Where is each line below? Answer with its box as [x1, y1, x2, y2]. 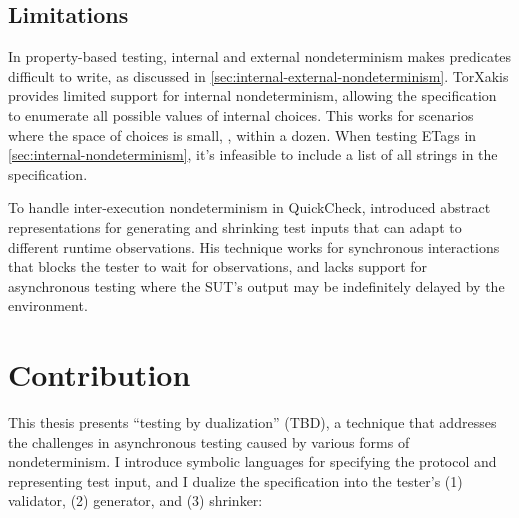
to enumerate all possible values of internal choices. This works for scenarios [8, 104, 474, 125]
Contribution [8, 354, 191, 395]
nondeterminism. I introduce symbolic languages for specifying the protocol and [8, 451, 497, 472]
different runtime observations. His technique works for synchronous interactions [8, 236, 500, 257]
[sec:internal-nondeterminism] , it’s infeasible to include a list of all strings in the [8, 144, 498, 165]
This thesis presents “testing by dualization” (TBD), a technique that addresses [8, 412, 497, 433]
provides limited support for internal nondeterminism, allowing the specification [8, 85, 497, 106]
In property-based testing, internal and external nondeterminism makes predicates [8, 46, 512, 67]
